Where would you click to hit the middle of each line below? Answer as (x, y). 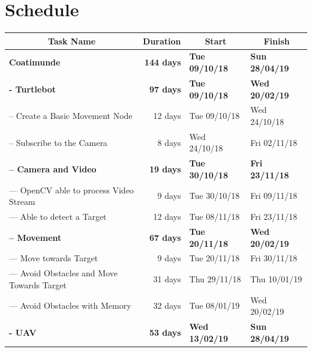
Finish (277, 41)
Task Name (72, 41)
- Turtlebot (32, 89)
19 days (165, 169)
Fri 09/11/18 (274, 196)
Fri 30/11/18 (274, 258)
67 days (165, 237)
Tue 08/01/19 (214, 305)
